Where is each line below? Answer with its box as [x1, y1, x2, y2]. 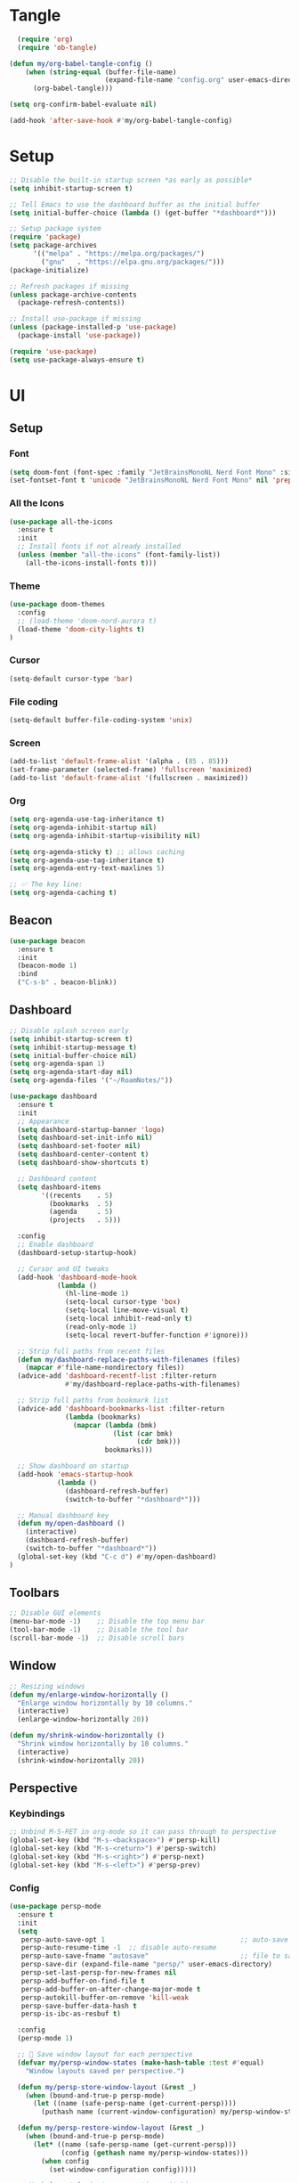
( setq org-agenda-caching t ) [9, 888, 117, 898]
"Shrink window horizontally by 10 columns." [17, 1739, 190, 1748]
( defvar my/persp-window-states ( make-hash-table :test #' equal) [17, 2058, 265, 2067]
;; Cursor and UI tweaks [17, 1264, 109, 1274]
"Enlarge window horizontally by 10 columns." [17, 1698, 193, 1707]
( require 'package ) [9, 232, 82, 241]
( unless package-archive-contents [9, 290, 138, 299]
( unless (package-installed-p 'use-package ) [9, 322, 177, 332]
